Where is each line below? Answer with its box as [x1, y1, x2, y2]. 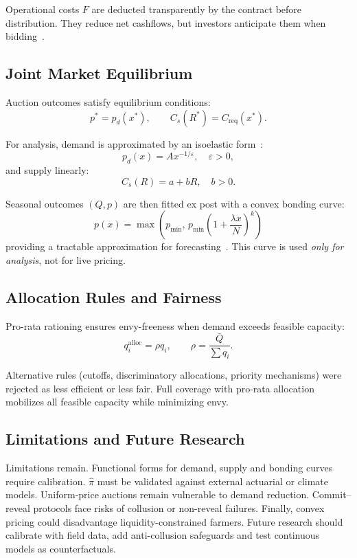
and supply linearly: [5, 163, 89, 177]
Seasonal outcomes [5, 196, 84, 210]
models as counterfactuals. [5, 541, 116, 555]
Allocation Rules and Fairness [5, 286, 222, 307]
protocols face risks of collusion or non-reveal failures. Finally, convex [33, 501, 325, 515]
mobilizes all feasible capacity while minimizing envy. [5, 394, 229, 409]
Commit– [312, 487, 352, 502]
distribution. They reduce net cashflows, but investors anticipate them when [5, 15, 326, 30]
